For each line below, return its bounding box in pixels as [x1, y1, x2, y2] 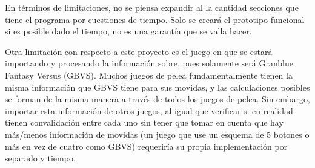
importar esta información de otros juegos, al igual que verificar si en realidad [5, 104, 293, 117]
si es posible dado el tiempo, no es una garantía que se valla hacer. [5, 25, 252, 37]
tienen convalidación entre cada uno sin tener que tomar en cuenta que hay [5, 116, 283, 129]
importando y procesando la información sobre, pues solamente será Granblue [5, 57, 293, 69]
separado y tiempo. [5, 152, 76, 164]
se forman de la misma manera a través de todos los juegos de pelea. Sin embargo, [5, 92, 310, 105]
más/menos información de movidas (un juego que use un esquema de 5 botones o [5, 128, 310, 140]
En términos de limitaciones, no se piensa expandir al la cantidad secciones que [5, 1, 299, 13]
